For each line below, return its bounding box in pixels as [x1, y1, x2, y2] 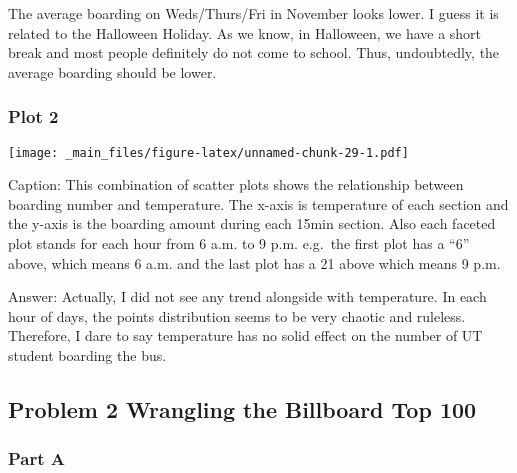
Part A [8, 446, 66, 471]
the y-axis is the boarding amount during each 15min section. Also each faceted [8, 213, 496, 234]
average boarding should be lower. [8, 61, 217, 82]
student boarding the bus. [8, 345, 167, 365]
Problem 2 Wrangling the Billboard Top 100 [8, 393, 477, 424]
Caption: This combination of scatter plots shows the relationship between [8, 174, 464, 195]
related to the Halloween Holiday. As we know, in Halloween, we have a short [8, 22, 482, 43]
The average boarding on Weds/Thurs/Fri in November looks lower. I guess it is [8, 3, 499, 23]
